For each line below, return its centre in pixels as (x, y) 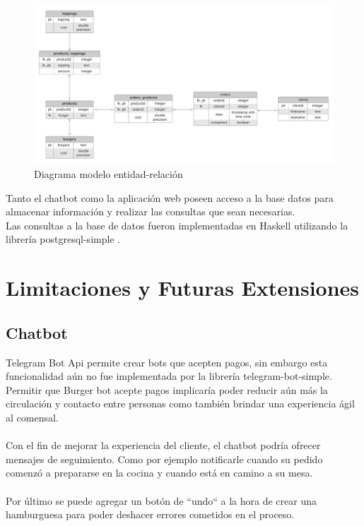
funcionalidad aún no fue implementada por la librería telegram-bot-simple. (169, 376)
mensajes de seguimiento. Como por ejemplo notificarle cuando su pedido (164, 459)
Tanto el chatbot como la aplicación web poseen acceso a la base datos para (170, 197)
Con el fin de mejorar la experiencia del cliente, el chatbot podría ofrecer (163, 445)
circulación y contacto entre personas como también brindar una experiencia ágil (180, 404)
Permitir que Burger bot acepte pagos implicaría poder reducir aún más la (167, 389)
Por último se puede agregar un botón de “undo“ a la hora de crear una (161, 500)
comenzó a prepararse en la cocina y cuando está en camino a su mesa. (159, 473)
